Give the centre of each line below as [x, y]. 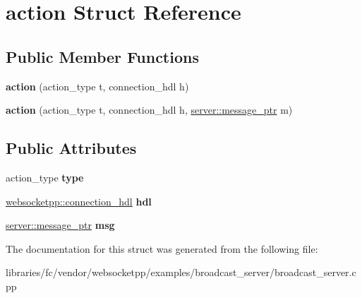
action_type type [45, 177]
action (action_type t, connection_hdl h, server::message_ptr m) [149, 110]
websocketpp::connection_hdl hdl [79, 201]
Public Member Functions [102, 56]
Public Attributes [71, 148]
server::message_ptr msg [60, 225]
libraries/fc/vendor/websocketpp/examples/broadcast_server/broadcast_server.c [181, 272]
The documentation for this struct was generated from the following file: [162, 248]
